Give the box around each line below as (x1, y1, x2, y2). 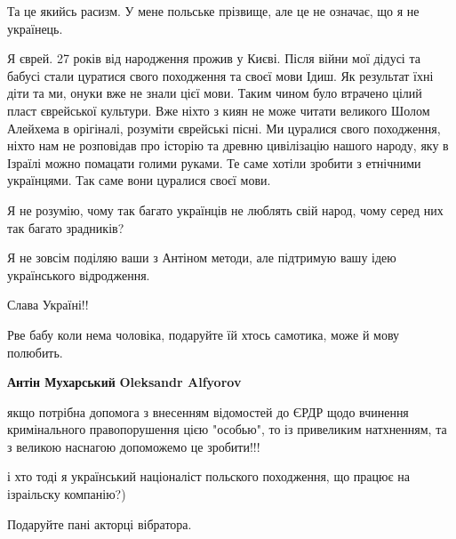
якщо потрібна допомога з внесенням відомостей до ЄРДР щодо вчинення (7, 402, 409, 421)
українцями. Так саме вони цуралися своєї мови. (7, 171, 271, 189)
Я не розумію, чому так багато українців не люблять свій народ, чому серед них (7, 200, 444, 219)
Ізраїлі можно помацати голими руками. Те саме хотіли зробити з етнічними (7, 153, 421, 172)
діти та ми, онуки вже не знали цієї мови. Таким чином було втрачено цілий (7, 84, 422, 102)
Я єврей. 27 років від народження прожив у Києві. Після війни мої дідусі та (7, 49, 420, 68)
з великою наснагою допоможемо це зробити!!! (7, 437, 260, 455)
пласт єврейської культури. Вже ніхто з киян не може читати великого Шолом (7, 101, 430, 119)
